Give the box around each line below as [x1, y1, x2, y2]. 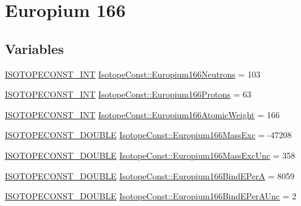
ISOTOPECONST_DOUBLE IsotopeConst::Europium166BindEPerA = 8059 [5, 169, 295, 182]
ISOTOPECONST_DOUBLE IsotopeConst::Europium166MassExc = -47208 [5, 128, 292, 141]
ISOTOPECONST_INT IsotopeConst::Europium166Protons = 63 [5, 88, 251, 101]
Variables [5, 39, 64, 58]
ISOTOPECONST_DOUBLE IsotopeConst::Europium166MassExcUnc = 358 [5, 148, 296, 161]
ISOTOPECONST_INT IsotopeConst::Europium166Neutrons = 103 [5, 67, 260, 80]
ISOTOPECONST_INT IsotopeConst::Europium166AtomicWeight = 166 [5, 108, 280, 121]
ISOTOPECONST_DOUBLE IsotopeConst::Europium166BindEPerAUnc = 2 [5, 190, 297, 202]
